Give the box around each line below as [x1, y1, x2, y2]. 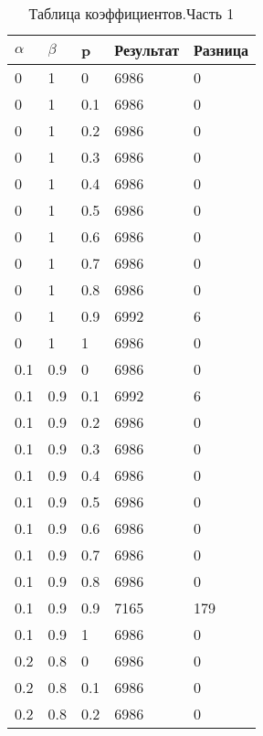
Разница [194, 39, 248, 60]
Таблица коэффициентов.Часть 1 [28, 3, 235, 24]
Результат [114, 39, 180, 60]
